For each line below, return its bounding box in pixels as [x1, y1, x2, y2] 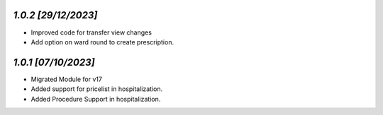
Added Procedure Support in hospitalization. [30, 95, 161, 103]
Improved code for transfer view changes [30, 28, 152, 37]
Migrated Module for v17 [30, 75, 103, 83]
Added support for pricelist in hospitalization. [30, 85, 163, 93]
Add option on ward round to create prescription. [30, 37, 174, 46]
